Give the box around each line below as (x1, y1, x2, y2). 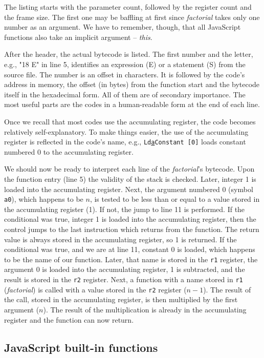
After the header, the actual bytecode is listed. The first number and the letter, (4, 49, 253, 59)
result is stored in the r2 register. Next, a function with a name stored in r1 (4, 274, 243, 285)
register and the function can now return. (4, 314, 134, 325)
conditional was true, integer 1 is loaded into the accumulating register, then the (4, 214, 256, 224)
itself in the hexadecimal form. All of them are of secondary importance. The (4, 89, 246, 99)
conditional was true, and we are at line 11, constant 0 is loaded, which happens (4, 244, 255, 255)
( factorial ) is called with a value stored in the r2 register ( (4, 284, 187, 294)
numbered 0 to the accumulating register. (4, 146, 134, 157)
